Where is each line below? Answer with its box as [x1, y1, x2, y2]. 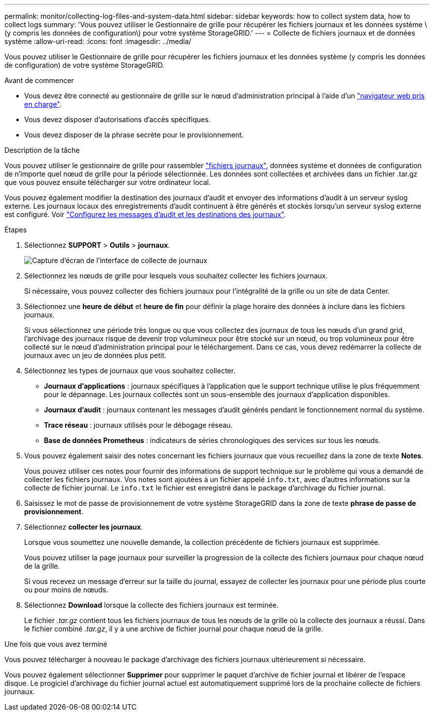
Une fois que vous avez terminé [4, 640, 108, 648]
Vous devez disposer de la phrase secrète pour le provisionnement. [24, 131, 244, 139]
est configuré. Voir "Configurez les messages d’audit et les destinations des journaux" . [4, 210, 286, 219]
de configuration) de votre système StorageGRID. [4, 61, 165, 69]
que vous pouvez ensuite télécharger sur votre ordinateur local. [4, 178, 211, 186]
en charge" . [24, 100, 62, 108]
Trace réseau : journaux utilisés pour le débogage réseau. [44, 421, 233, 429]
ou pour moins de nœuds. [24, 585, 108, 594]
